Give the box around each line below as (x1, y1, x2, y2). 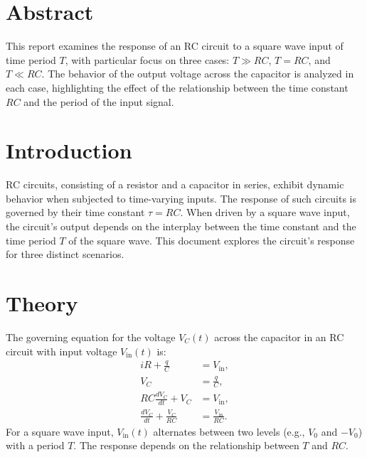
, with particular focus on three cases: (65, 52, 230, 67)
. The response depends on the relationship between (73, 438, 299, 453)
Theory (6, 288, 78, 317)
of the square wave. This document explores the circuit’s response (68, 232, 355, 247)
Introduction (6, 136, 132, 165)
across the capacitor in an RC (214, 329, 344, 344)
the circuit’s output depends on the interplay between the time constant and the (6, 219, 356, 233)
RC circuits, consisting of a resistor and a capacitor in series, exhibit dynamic (6, 177, 344, 192)
